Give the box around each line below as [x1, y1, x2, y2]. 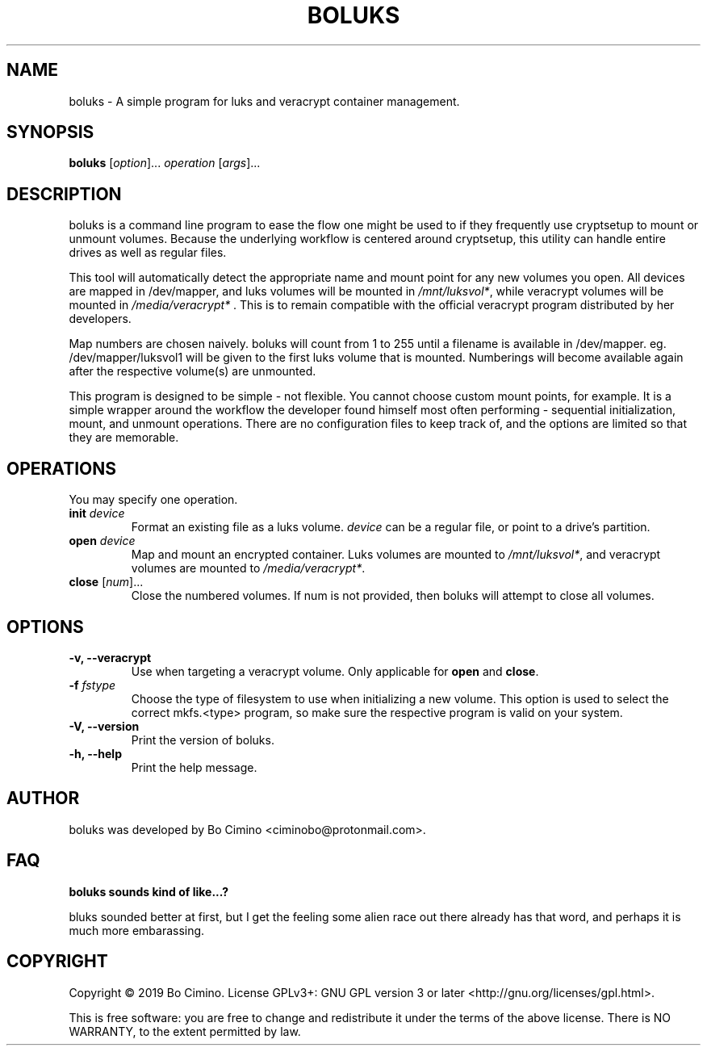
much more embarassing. [69, 923, 205, 937]
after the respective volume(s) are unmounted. [69, 364, 316, 379]
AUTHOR [6, 788, 80, 809]
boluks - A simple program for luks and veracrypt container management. [69, 94, 460, 108]
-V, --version [69, 719, 140, 733]
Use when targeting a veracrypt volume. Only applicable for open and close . [131, 664, 539, 678]
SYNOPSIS [6, 122, 94, 143]
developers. [69, 312, 132, 326]
